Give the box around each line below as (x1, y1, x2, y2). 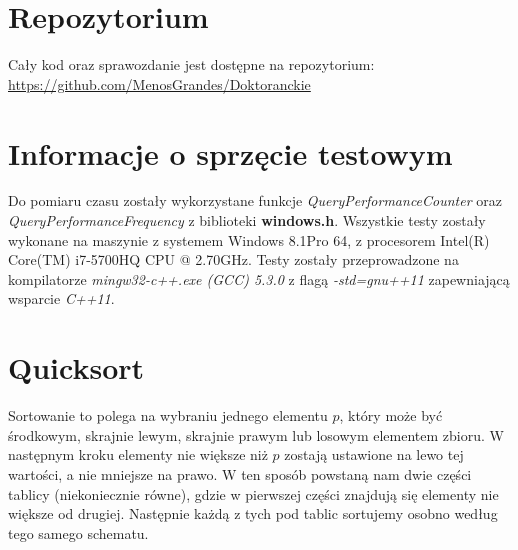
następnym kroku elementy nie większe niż (8, 444, 268, 465)
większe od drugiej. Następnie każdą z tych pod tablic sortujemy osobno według (8, 503, 498, 524)
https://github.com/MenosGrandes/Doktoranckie (8, 73, 311, 94)
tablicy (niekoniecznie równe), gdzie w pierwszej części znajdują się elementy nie (8, 483, 499, 504)
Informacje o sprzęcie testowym (8, 132, 453, 173)
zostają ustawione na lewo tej (284, 444, 464, 465)
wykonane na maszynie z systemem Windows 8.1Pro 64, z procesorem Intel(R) (8, 229, 490, 250)
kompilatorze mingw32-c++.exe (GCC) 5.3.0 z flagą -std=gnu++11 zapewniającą (8, 268, 510, 289)
